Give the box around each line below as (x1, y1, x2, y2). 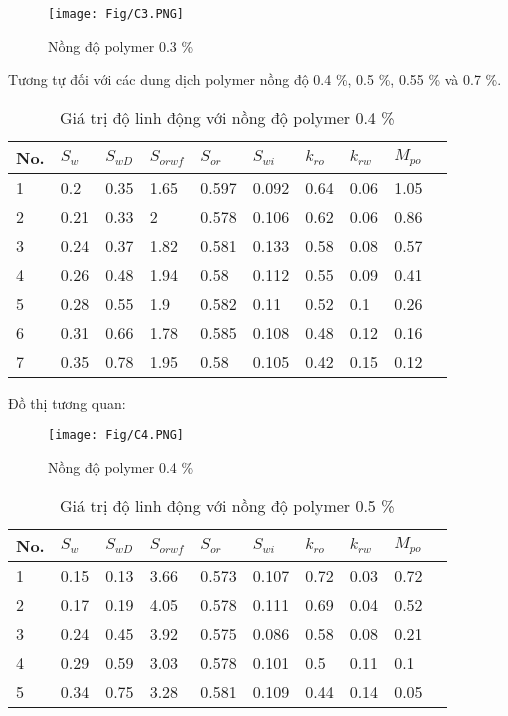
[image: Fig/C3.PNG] (48, 7, 185, 21)
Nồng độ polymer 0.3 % (48, 35, 194, 56)
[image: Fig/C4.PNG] (48, 428, 185, 443)
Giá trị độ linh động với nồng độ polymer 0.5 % (60, 493, 395, 517)
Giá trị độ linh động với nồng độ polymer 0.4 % (60, 105, 395, 129)
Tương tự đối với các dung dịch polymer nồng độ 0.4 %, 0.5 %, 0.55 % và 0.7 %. (8, 69, 502, 90)
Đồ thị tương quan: (8, 392, 126, 413)
